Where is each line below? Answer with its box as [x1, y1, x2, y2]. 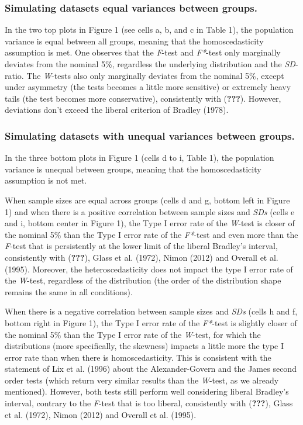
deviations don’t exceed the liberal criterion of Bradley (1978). [5, 103, 229, 116]
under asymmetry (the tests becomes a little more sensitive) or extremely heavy [5, 81, 291, 93]
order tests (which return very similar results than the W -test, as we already [5, 374, 279, 386]
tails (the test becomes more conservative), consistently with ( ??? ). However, [5, 92, 281, 104]
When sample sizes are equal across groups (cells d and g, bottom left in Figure [5, 194, 290, 206]
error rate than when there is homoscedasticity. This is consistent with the [5, 351, 271, 363]
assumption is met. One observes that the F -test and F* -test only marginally [5, 46, 281, 58]
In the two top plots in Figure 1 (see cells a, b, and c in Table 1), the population [5, 23, 294, 36]
